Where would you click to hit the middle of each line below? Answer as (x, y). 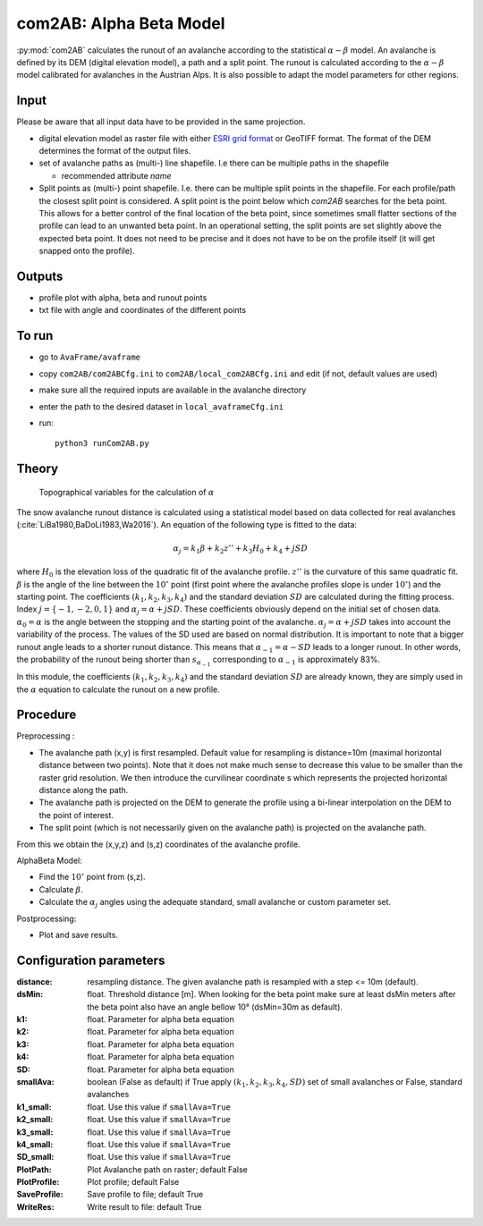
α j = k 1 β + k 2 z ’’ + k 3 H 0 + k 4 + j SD (241, 549)
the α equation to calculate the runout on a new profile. (118, 689)
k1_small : (34, 1107)
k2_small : (35, 1120)
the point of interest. (76, 815)
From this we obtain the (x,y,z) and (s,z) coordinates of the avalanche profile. (158, 844)
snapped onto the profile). (87, 251)
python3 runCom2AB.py (102, 444)
